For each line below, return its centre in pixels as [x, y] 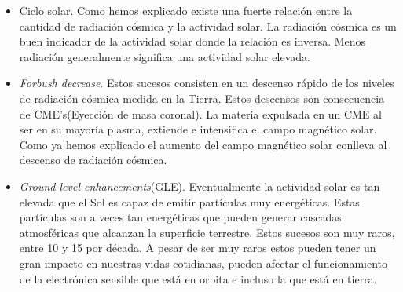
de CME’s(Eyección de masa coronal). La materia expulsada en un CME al [200, 113]
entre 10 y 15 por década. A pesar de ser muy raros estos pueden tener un [198, 248]
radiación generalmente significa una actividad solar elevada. [165, 56]
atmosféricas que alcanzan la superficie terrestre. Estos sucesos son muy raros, [207, 232]
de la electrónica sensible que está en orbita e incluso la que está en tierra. [198, 278]
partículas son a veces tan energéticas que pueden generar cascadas [180, 217]
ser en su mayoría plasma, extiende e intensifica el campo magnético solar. [198, 129]
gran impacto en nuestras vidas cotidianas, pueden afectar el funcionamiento [203, 263]
